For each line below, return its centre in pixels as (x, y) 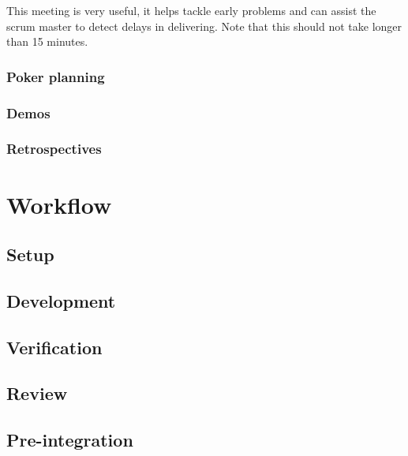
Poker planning (56, 76)
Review (37, 393)
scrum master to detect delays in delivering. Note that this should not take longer (204, 26)
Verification (54, 347)
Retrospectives (54, 149)
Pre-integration (70, 440)
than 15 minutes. (47, 41)
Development (61, 300)
